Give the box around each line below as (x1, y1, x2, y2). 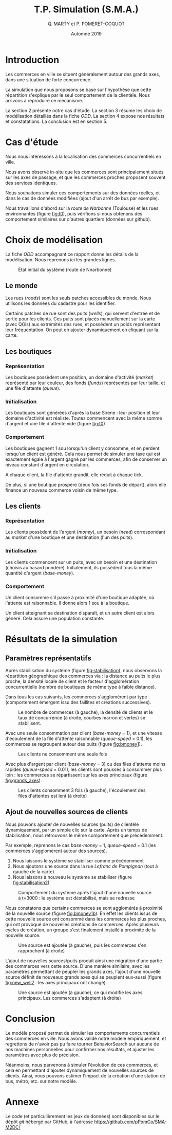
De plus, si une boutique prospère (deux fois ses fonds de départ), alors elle (5, 481, 166, 488)
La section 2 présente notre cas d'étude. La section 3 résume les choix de (5, 107, 162, 114)
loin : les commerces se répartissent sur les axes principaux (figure (5, 771, 147, 778)
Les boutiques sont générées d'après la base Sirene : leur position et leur (5, 410, 160, 416)
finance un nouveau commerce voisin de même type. (5, 487, 118, 493)
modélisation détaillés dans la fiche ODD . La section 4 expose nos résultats (5, 113, 165, 119)
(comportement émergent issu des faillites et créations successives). (5, 699, 151, 705)
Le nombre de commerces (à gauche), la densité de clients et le (18, 709, 153, 715)
